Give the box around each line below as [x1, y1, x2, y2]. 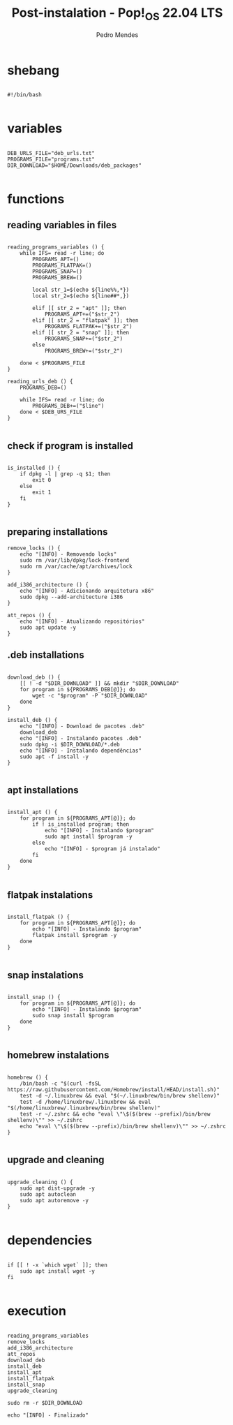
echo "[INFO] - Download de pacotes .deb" [20, 723, 145, 730]
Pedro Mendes [96, 30, 139, 39]
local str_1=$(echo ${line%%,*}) [32, 286, 130, 294]
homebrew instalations [7, 1049, 110, 1061]
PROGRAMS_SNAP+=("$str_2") [44, 335, 123, 343]
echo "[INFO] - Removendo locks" [20, 550, 117, 558]
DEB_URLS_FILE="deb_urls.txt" [7, 150, 96, 157]
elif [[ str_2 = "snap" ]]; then [32, 330, 130, 337]
